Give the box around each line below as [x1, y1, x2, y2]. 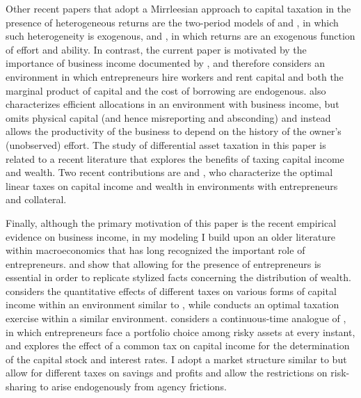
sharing [6, 379, 37, 394]
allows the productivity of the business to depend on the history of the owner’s [6, 124, 342, 138]
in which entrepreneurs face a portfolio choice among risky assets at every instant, [6, 324, 355, 339]
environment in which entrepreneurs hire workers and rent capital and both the [6, 69, 344, 83]
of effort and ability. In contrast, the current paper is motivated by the [6, 42, 307, 56]
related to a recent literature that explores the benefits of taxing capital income [6, 151, 344, 166]
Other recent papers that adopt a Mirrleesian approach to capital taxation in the [6, 1, 351, 15]
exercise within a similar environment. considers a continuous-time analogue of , [6, 311, 346, 326]
